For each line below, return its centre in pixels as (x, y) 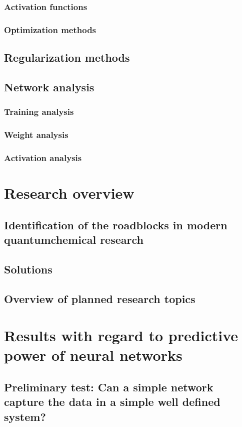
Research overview (69, 192)
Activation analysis (43, 157)
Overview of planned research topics (100, 298)
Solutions (28, 269)
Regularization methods (67, 57)
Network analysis (49, 87)
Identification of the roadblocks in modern (116, 225)
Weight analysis (36, 135)
